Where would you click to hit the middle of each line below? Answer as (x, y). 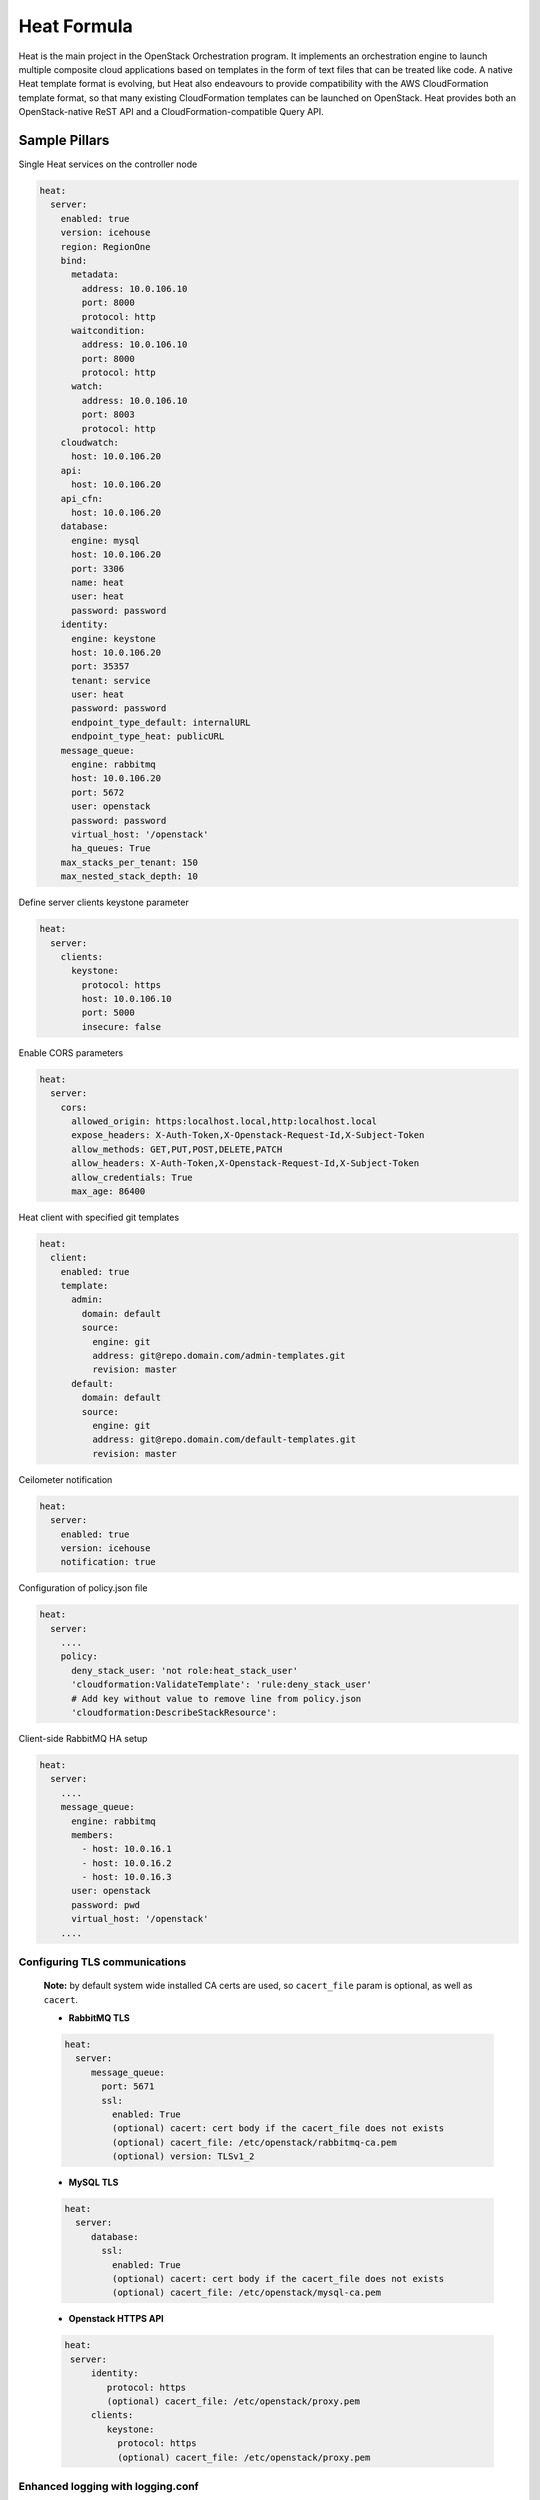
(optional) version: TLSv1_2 (183, 2156)
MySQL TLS (93, 2182)
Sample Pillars (64, 140)
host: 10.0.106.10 (126, 999)
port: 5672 (98, 792)
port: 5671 (128, 2086)
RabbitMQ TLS (99, 2017)
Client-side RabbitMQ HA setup (83, 1738)
